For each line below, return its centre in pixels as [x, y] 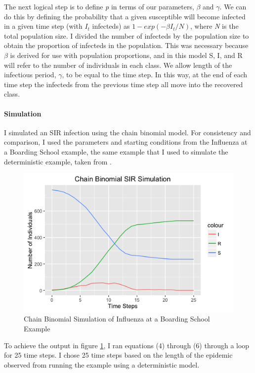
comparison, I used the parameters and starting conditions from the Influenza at [126, 142]
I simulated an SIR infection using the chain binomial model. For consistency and [127, 132]
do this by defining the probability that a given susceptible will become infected [125, 16]
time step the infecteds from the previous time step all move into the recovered [124, 84]
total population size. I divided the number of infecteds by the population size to [127, 35]
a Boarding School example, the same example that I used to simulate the [116, 151]
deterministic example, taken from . [58, 161]
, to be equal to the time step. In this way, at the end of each [155, 75]
